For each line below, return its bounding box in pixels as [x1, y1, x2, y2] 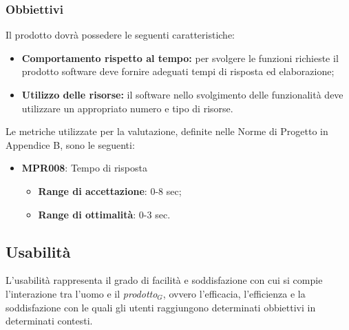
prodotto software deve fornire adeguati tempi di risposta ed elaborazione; [21, 64, 335, 79]
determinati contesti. [6, 313, 93, 328]
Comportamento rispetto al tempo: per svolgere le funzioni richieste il [21, 50, 339, 65]
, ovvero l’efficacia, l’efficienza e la [162, 286, 306, 300]
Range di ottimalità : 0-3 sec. [38, 207, 171, 221]
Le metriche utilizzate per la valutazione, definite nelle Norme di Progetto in [6, 124, 328, 138]
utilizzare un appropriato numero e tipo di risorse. [21, 101, 233, 115]
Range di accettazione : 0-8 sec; [38, 183, 182, 198]
